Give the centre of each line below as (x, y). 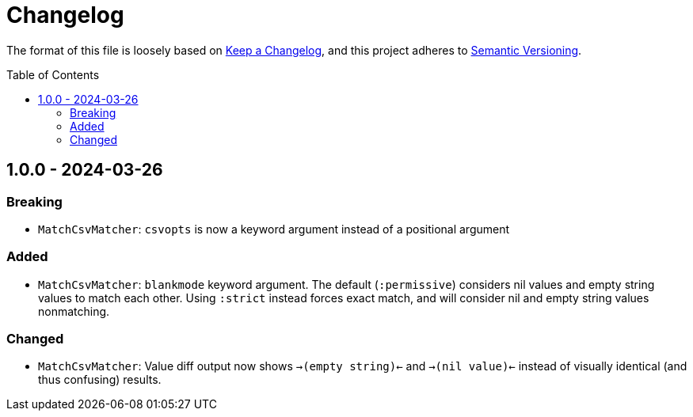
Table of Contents (53, 74)
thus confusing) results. (100, 380)
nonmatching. (74, 311)
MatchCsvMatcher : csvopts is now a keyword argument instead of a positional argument (274, 229)
